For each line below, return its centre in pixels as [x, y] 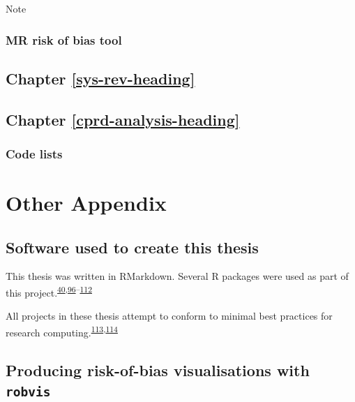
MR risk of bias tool [64, 39]
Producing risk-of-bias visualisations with [158, 370]
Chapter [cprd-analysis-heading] [123, 119]
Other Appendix [86, 203]
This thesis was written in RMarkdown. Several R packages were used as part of [177, 276]
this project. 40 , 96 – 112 [49, 291]
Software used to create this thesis [132, 247]
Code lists [34, 153]
